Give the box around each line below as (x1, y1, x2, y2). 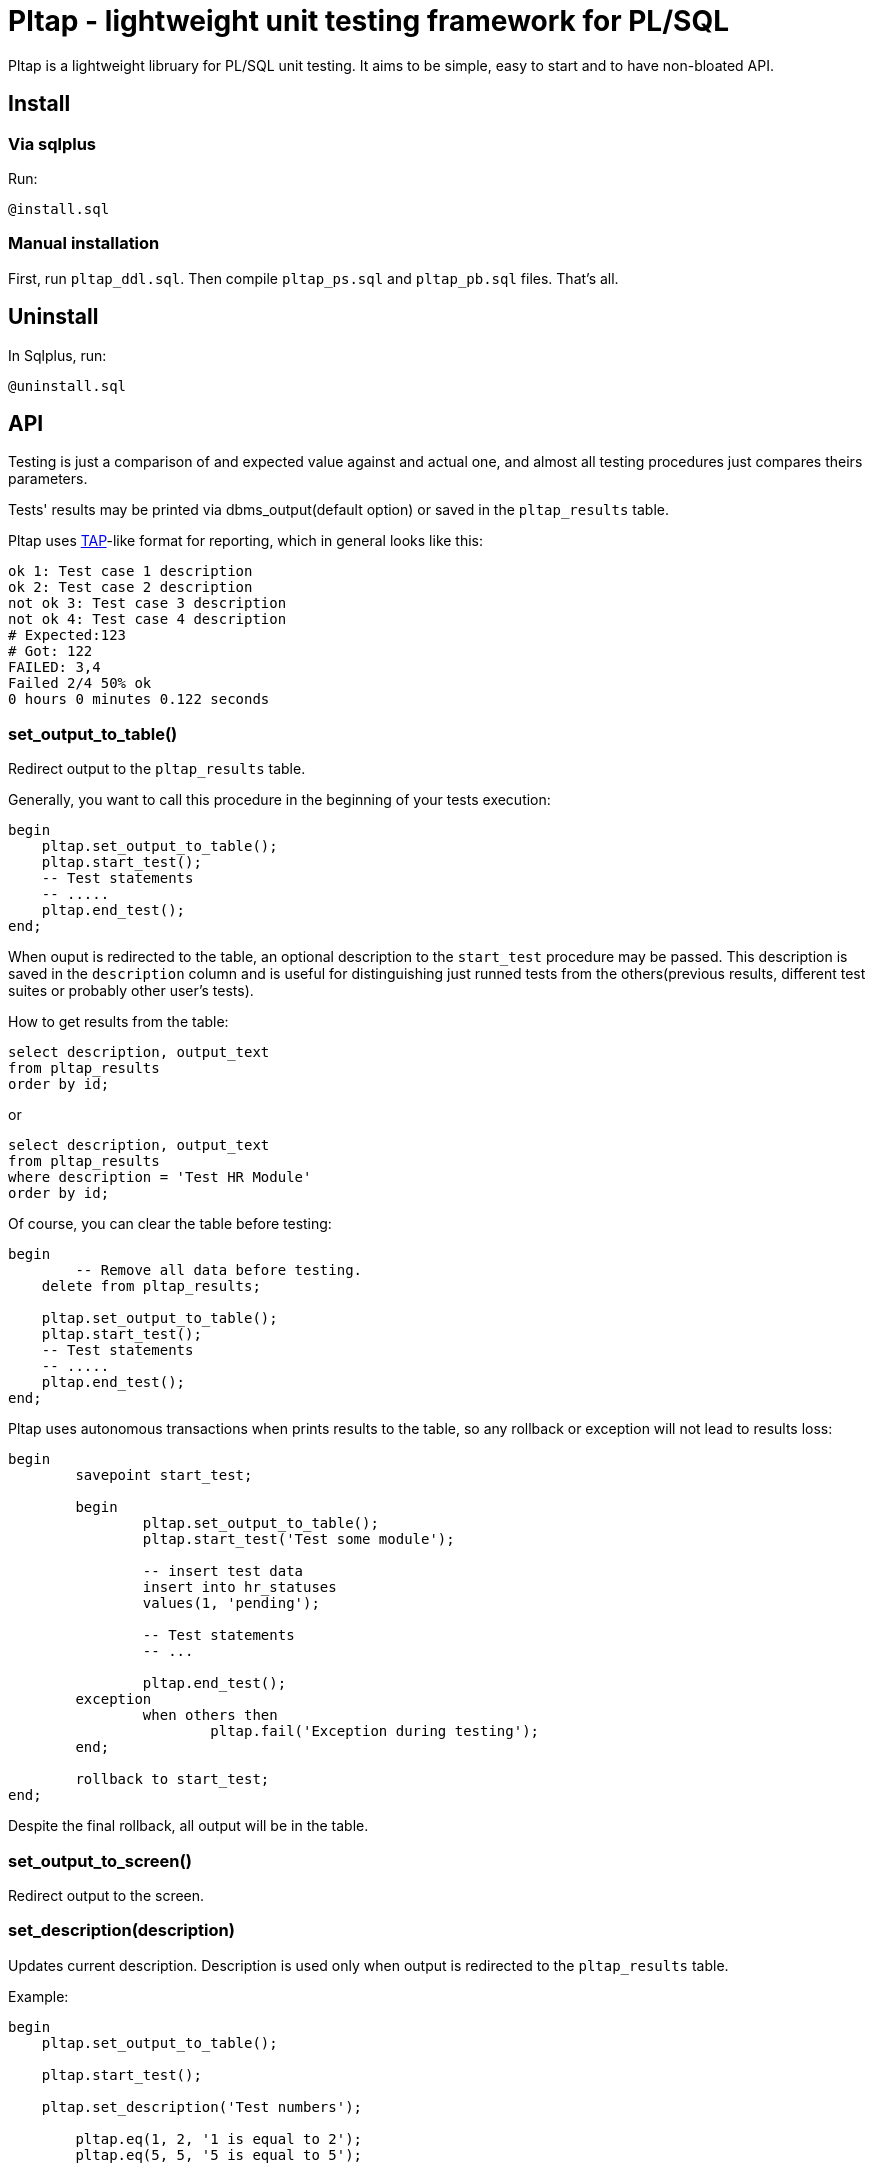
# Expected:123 (8, 627, 127, 644)
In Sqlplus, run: (8, 346, 107, 364)
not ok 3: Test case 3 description (8, 595, 287, 612)
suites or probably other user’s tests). (8, 982, 254, 1000)
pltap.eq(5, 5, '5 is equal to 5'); (75, 2146, 363, 2163)
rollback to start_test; (75, 1771, 270, 1788)
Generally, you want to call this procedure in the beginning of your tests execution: (8, 791, 551, 809)
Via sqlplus (8, 133, 97, 154)
